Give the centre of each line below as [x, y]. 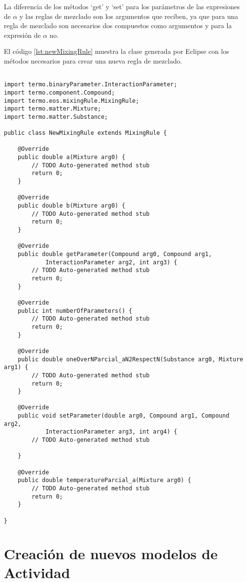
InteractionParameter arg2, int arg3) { [111, 262]
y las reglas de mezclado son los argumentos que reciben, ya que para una [129, 16]
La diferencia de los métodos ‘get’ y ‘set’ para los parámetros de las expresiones [122, 6]
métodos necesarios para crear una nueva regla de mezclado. [93, 60]
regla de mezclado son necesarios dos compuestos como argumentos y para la [118, 25]
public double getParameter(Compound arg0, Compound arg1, [115, 254]
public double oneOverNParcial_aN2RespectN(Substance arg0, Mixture [130, 359]
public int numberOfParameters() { [75, 311]
